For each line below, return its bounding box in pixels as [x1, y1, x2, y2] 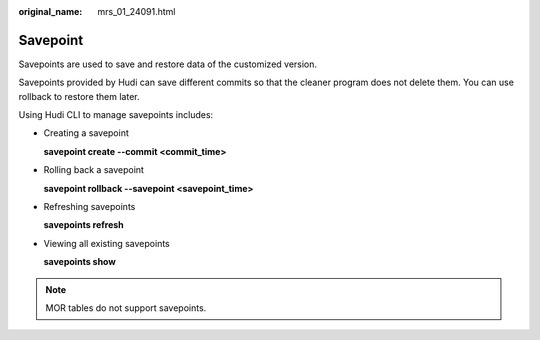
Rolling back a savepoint [43, 164, 145, 176]
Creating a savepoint [43, 127, 130, 139]
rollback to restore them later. [18, 90, 140, 102]
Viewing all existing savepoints [43, 237, 170, 249]
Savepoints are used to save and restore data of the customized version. [18, 58, 318, 70]
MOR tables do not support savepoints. [45, 301, 207, 314]
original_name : [18, 6, 83, 17]
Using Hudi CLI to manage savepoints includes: [18, 109, 214, 121]
